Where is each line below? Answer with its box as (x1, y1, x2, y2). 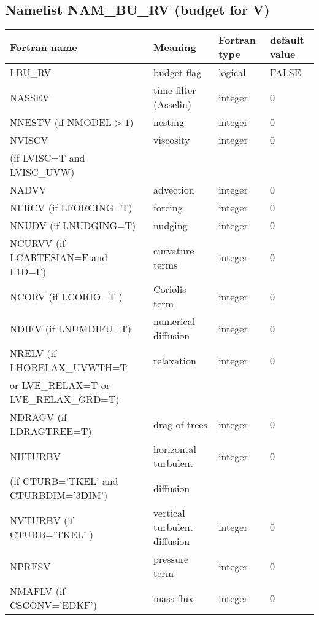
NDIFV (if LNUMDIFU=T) (10, 321, 132, 336)
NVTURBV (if (10, 512, 74, 527)
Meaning (153, 39, 196, 54)
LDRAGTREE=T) (10, 424, 92, 439)
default (270, 33, 304, 47)
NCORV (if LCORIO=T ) (10, 289, 123, 304)
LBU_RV (10, 65, 52, 80)
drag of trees (153, 417, 207, 431)
